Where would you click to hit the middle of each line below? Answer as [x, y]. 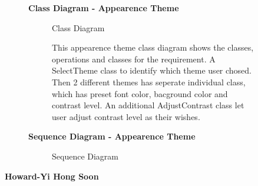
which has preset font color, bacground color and [140, 93]
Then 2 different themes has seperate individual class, [149, 82]
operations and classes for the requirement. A [134, 59]
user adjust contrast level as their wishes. [126, 116]
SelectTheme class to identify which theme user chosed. [152, 70]
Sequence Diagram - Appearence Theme [112, 136]
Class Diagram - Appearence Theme [104, 8]
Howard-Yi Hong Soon [52, 176]
